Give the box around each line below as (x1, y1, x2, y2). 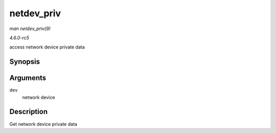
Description (9, 108, 48, 116)
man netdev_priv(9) (9, 25, 51, 32)
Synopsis (9, 58, 40, 66)
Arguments (9, 74, 47, 83)
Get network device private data (9, 121, 78, 127)
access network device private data (9, 44, 85, 50)
